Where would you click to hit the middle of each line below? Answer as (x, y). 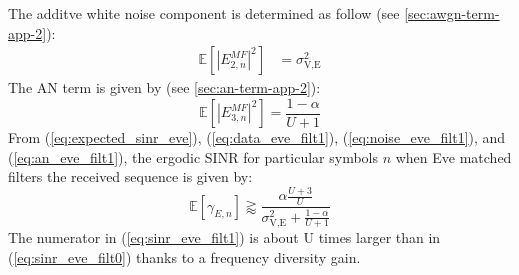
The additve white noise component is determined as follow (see (204, 13)
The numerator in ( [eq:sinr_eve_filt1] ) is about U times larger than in (224, 237)
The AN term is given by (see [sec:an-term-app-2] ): (164, 87)
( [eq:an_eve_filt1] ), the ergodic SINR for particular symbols (193, 156)
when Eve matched (453, 156)
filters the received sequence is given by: (130, 176)
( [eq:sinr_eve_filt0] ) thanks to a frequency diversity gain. (184, 257)
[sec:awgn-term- (452, 13)
